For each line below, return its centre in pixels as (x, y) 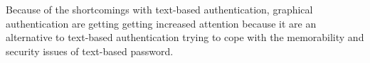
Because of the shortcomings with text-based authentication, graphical (159, 9)
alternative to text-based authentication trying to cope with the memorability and (185, 37)
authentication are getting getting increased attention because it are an (161, 23)
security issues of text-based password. (90, 51)
